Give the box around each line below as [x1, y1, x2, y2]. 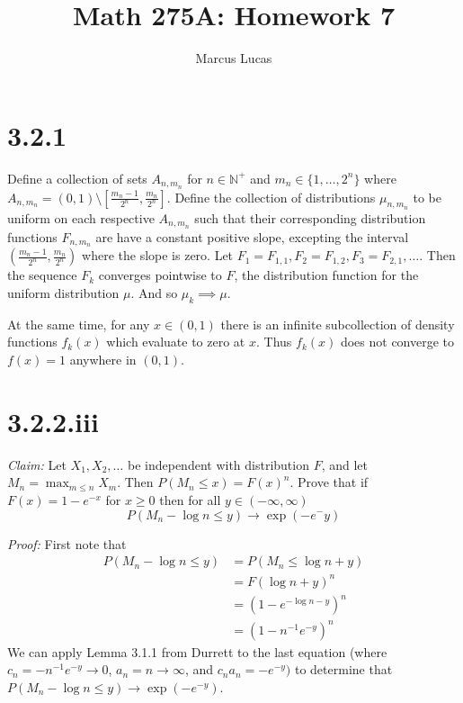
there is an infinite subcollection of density [220, 314, 455, 333]
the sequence [7, 266, 77, 284]
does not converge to [340, 332, 455, 351]
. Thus [255, 332, 292, 351]
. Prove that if [289, 473, 369, 491]
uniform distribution [7, 284, 120, 302]
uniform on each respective [7, 208, 155, 227]
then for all [159, 490, 221, 509]
